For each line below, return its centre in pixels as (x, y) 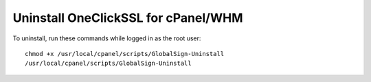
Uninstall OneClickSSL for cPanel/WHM (128, 18)
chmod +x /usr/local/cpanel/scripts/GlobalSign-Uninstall (125, 54)
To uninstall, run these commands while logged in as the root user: (107, 38)
